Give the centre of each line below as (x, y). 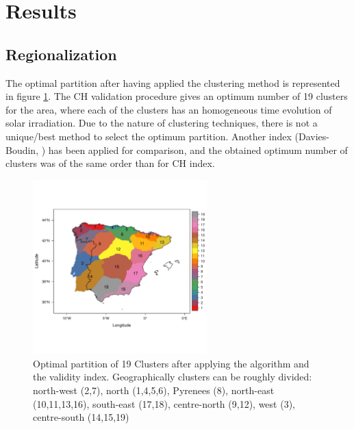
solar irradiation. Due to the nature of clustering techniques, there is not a (162, 123)
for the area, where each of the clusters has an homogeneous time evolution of (169, 109)
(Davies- (312, 136)
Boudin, (22, 149)
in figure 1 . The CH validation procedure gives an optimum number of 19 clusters (177, 96)
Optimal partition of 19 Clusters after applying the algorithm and (171, 363)
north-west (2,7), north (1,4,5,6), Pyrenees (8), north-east (154, 390)
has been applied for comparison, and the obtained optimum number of (198, 149)
